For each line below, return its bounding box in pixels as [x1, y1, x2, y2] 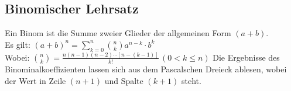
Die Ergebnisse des [213, 51, 280, 63]
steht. [181, 74, 201, 86]
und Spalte [104, 74, 143, 86]
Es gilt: [5, 38, 30, 50]
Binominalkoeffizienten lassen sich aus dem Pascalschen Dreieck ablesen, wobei [5, 62, 287, 75]
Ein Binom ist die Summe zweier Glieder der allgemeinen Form [5, 27, 231, 39]
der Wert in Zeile [5, 74, 66, 86]
